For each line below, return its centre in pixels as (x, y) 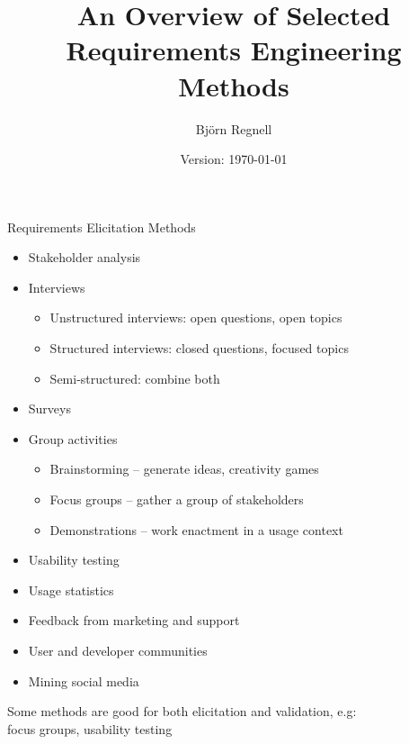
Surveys (49, 408)
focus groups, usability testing (90, 728)
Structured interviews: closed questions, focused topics (199, 348)
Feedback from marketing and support (134, 620)
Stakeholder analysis (84, 257)
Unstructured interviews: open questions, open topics (196, 318)
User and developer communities (118, 650)
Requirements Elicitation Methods (102, 227)
